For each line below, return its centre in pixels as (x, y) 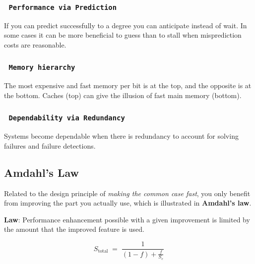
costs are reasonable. (35, 44)
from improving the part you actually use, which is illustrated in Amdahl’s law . (128, 203)
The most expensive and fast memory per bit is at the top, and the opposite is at (128, 85)
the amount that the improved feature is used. (74, 229)
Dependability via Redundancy (67, 118)
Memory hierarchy (42, 68)
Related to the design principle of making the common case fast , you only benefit (127, 193)
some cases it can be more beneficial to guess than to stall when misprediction (123, 35)
